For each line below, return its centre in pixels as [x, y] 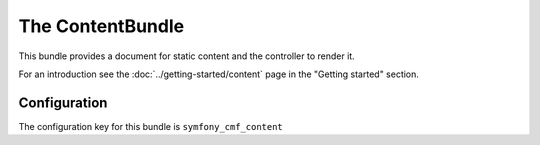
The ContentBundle [101, 26]
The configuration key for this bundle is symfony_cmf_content [151, 126]
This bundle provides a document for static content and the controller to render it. [186, 56]
